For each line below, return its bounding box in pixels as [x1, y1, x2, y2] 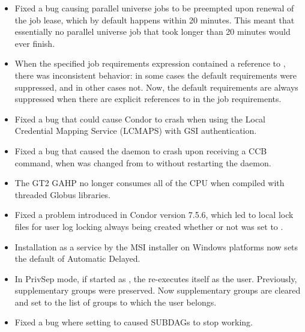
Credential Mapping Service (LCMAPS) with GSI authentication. [14, 124, 257, 137]
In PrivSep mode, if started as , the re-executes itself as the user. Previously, [14, 272, 297, 285]
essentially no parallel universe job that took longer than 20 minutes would [14, 25, 291, 38]
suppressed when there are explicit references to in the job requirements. [14, 92, 282, 105]
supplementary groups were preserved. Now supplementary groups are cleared [14, 284, 301, 297]
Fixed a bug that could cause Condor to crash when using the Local [14, 112, 265, 125]
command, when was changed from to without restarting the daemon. [14, 156, 271, 169]
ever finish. [14, 37, 55, 49]
